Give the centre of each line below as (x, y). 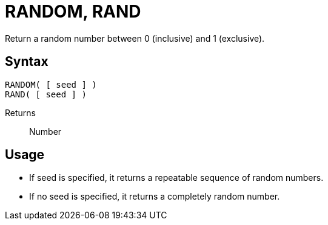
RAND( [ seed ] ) (46, 94)
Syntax (27, 62)
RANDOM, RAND (73, 11)
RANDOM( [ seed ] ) (51, 84)
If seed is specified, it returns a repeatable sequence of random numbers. (176, 178)
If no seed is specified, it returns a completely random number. (155, 197)
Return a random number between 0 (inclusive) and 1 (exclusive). (135, 38)
